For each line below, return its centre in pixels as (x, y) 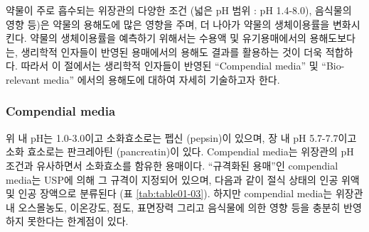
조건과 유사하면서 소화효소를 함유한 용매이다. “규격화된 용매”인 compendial (172, 165)
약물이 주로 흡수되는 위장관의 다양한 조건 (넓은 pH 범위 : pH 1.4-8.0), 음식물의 (179, 10)
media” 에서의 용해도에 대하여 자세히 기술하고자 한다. (161, 79)
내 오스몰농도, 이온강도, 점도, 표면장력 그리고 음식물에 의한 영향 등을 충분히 (173, 207)
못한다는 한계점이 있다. (78, 221)
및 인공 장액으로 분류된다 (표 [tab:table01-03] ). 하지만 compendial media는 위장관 (184, 193)
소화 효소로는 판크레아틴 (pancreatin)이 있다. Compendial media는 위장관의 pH (180, 151)
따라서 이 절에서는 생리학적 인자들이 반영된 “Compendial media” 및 (170, 66)
